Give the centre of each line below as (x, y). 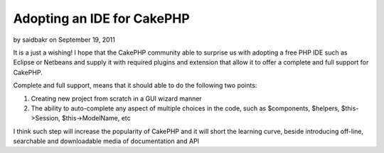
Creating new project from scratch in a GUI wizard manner (116, 98)
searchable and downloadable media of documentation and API (106, 141)
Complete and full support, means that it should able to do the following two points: (135, 86)
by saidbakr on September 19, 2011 (64, 40)
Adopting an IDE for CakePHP (101, 18)
